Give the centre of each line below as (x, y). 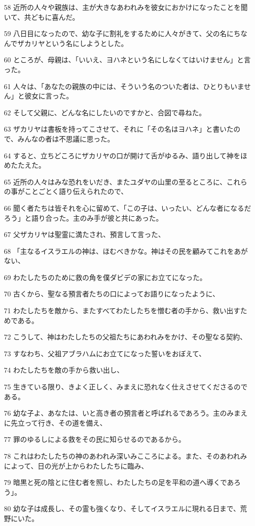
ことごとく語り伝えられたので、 (76, 191)
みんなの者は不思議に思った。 (66, 138)
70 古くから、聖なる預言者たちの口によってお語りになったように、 (112, 294)
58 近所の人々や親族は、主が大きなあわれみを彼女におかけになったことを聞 (126, 7)
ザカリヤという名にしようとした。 (73, 43)
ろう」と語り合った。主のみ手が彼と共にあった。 (83, 217)
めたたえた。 (25, 165)
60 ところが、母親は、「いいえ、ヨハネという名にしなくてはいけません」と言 (127, 60)
